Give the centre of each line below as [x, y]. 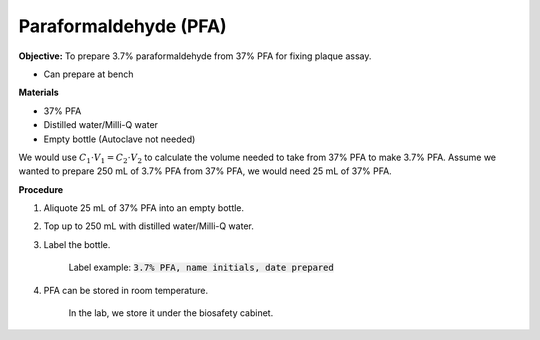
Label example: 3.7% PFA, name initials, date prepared [201, 267]
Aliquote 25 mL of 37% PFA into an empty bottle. [144, 208]
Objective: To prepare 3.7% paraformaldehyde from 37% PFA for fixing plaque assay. [195, 56]
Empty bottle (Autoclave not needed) [119, 139]
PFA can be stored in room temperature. [126, 290]
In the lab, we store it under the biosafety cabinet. [171, 313]
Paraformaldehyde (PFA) [122, 26]
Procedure [41, 189]
